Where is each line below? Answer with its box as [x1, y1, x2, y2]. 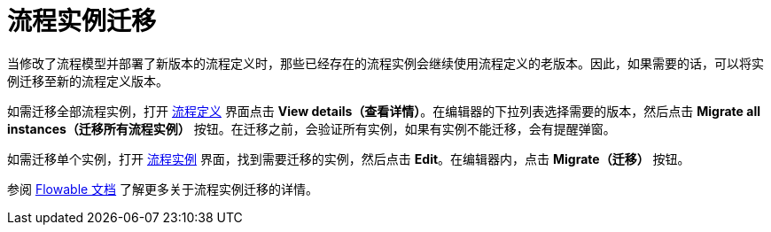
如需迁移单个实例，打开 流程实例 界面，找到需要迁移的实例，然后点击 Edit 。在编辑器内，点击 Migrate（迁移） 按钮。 [7, 151, 690, 166]
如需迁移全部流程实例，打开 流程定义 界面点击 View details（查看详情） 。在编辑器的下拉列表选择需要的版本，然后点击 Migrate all [7, 103, 760, 119]
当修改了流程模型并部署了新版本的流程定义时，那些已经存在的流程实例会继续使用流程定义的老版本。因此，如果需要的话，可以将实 [7, 55, 764, 71]
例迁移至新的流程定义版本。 [7, 73, 168, 89]
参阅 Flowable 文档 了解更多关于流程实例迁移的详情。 [7, 181, 319, 197]
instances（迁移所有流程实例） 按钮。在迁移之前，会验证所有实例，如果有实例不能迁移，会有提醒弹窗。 [7, 120, 616, 136]
